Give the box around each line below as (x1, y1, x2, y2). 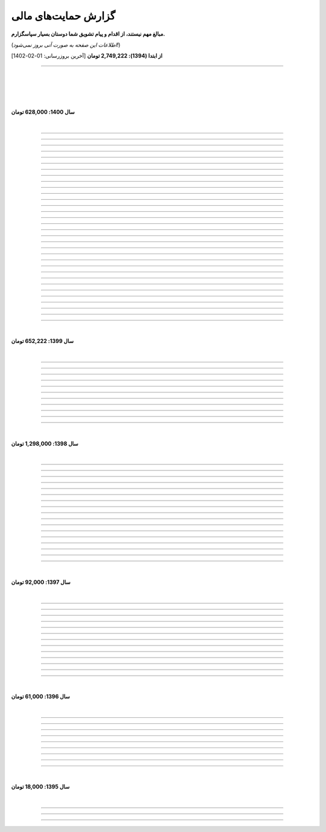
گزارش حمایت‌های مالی (11, 9, 116, 22)
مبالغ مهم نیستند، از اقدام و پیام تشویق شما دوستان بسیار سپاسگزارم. (11, 30, 165, 37)
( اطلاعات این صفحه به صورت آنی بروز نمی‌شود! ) (11, 41, 121, 48)
